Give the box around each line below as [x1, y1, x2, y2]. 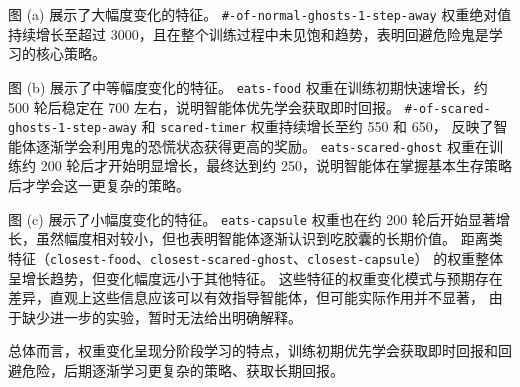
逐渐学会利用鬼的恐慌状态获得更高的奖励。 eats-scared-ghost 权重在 [35, 135, 490, 156]
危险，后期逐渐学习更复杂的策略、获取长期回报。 [21, 359, 344, 380]
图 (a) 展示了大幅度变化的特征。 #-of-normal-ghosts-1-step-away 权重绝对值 [8, 4, 512, 24]
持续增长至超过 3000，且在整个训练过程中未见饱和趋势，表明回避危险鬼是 [8, 23, 489, 44]
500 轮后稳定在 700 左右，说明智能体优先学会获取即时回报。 [8, 96, 400, 117]
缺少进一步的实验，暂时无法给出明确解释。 [21, 306, 302, 327]
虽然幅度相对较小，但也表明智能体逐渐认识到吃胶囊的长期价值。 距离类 [35, 228, 503, 249]
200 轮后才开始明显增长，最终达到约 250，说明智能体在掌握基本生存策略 [40, 155, 512, 176]
